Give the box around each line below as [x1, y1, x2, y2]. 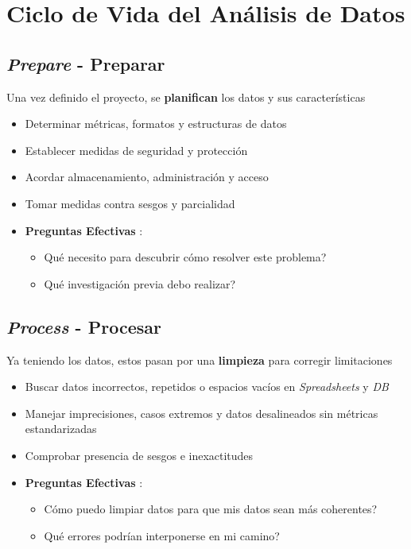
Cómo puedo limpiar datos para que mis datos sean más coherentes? [44, 501, 378, 517]
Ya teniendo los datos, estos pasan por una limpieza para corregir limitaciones [6, 351, 393, 368]
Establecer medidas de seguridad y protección [25, 141, 248, 158]
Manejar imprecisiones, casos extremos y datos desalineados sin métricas [25, 404, 378, 421]
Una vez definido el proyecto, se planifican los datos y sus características [6, 88, 366, 105]
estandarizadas [25, 420, 97, 437]
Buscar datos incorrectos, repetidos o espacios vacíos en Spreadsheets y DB [25, 378, 389, 395]
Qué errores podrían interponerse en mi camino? [44, 527, 280, 543]
